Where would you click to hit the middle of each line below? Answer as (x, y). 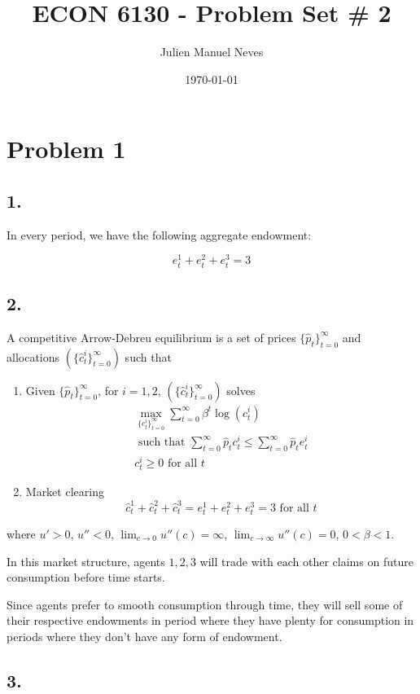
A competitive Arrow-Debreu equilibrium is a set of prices (151, 337)
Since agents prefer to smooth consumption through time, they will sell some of (205, 604)
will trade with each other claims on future (306, 561)
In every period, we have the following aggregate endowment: (159, 234)
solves (241, 390)
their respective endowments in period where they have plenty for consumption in (210, 620)
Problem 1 (66, 149)
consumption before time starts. (86, 577)
